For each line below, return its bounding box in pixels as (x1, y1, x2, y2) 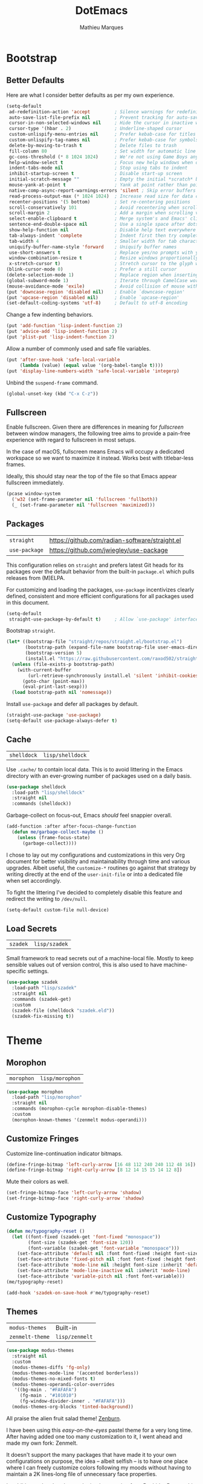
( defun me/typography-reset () (6, 1228, 85, 1234)
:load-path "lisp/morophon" (11, 1094, 83, 1101)
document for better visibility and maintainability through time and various (6, 857, 190, 865)
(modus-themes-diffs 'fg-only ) (11, 1364, 91, 1370)
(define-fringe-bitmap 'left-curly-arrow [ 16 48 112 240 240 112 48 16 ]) (6, 1161, 196, 1167)
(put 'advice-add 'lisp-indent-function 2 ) (6, 328, 118, 335)
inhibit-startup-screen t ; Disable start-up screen (8, 171, 182, 177)
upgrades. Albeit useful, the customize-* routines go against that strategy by (6, 864, 196, 871)
